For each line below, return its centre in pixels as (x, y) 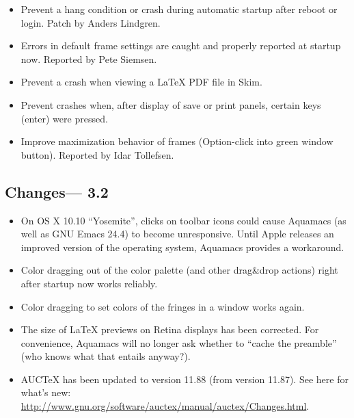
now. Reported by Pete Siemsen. (89, 58)
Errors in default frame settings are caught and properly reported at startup (181, 45)
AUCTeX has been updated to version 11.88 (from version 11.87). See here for (185, 379)
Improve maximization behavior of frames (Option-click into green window (177, 141)
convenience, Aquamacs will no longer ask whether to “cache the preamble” (179, 342)
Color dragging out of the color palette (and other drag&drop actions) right (179, 270)
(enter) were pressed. (64, 118)
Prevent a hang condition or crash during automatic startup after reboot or (179, 9)
